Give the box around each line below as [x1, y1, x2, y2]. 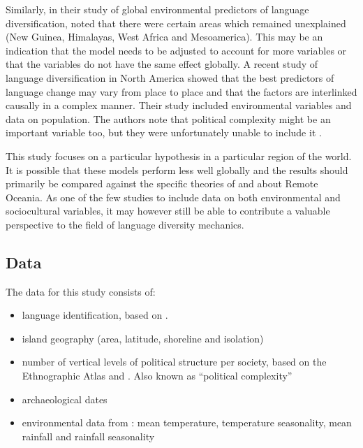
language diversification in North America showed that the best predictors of [6, 70, 334, 85]
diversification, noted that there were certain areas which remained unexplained [6, 15, 346, 30]
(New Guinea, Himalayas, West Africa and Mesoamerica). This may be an [6, 29, 323, 44]
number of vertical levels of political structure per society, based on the [22, 354, 327, 369]
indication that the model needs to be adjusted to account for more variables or [6, 43, 347, 57]
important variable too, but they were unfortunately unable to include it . [6, 125, 322, 140]
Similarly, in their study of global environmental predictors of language [6, 2, 309, 16]
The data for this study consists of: [6, 284, 156, 298]
